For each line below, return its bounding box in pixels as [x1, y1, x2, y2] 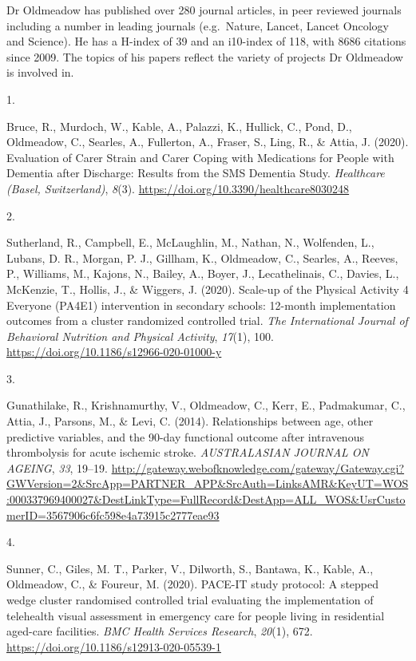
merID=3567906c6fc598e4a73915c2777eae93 [6, 506, 220, 523]
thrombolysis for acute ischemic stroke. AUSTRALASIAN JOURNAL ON [6, 444, 369, 461]
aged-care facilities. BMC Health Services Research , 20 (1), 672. [6, 623, 313, 639]
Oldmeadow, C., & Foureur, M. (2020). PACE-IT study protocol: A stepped [6, 576, 379, 592]
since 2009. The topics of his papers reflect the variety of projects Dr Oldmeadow [6, 48, 403, 65]
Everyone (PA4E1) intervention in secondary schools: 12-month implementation [6, 296, 396, 313]
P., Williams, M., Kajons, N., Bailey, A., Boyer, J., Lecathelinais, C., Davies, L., [6, 265, 399, 282]
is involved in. [6, 64, 74, 81]
